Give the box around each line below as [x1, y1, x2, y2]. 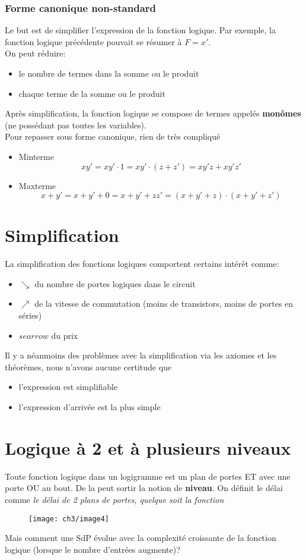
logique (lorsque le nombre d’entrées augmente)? [5, 543, 180, 555]
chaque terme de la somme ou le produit [18, 87, 165, 99]
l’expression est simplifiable [18, 380, 118, 393]
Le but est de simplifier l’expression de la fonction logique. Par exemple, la [5, 24, 276, 36]
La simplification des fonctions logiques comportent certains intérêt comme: [5, 257, 279, 270]
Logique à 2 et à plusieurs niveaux [5, 435, 291, 460]
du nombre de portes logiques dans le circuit [34, 277, 196, 290]
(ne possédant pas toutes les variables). [5, 118, 146, 131]
